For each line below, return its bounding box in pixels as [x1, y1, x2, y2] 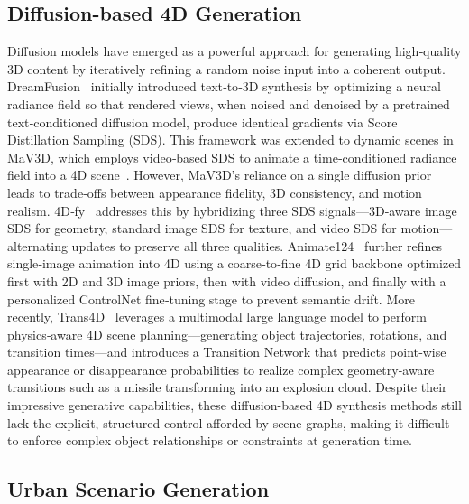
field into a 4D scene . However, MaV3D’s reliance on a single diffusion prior [7, 165, 432, 184]
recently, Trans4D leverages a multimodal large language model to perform [7, 307, 427, 326]
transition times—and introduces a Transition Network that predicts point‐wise [7, 342, 446, 361]
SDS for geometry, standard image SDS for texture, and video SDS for [7, 219, 397, 238]
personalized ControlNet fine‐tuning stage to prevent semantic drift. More [7, 289, 415, 308]
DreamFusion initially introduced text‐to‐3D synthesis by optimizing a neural [7, 77, 441, 96]
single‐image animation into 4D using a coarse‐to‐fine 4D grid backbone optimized [7, 254, 462, 273]
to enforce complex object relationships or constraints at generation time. [7, 431, 412, 450]
